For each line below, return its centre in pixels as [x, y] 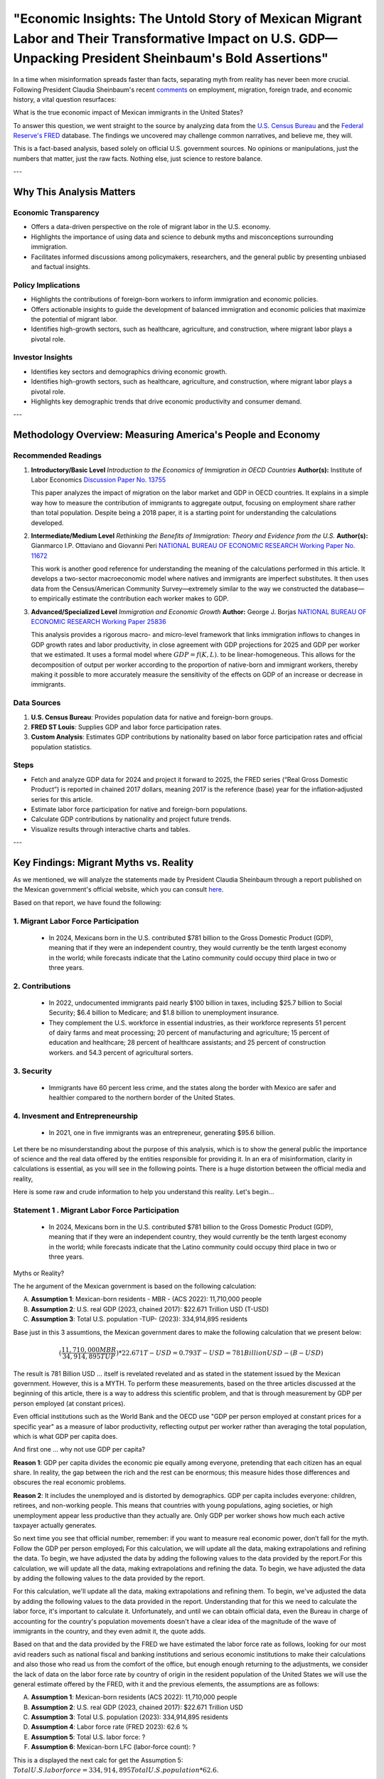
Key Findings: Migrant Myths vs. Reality [103, 862]
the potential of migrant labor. [74, 319]
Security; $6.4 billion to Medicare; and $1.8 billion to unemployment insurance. [164, 1013]
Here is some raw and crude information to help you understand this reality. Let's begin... [144, 1192]
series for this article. [62, 799]
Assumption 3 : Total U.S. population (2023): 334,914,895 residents [130, 1717]
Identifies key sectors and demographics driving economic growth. [129, 371]
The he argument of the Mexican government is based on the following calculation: [135, 1286]
